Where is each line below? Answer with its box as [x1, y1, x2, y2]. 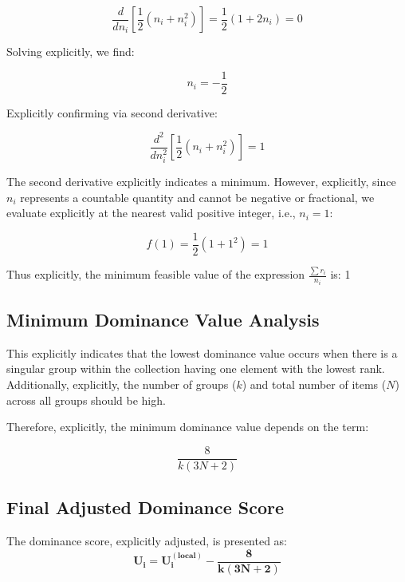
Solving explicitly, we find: [6, 43, 135, 60]
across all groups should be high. [6, 391, 166, 408]
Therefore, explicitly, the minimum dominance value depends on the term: [6, 418, 369, 435]
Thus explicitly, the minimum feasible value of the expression [6, 266, 305, 283]
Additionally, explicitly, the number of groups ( [6, 375, 237, 392]
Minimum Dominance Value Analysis [6, 307, 320, 331]
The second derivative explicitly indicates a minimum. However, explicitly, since [6, 172, 396, 189]
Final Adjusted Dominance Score [6, 495, 285, 520]
